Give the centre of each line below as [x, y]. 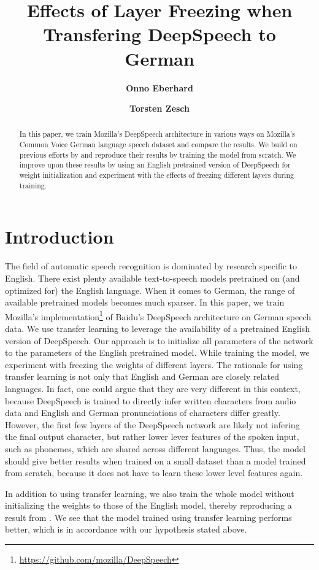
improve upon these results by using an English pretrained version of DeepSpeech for [155, 165]
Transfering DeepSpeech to [159, 34]
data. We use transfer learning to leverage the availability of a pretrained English [157, 328]
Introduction [60, 237]
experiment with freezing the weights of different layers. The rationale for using [154, 364]
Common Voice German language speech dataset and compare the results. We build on [158, 144]
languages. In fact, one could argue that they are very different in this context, [153, 388]
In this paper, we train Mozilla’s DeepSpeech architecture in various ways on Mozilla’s [157, 134]
